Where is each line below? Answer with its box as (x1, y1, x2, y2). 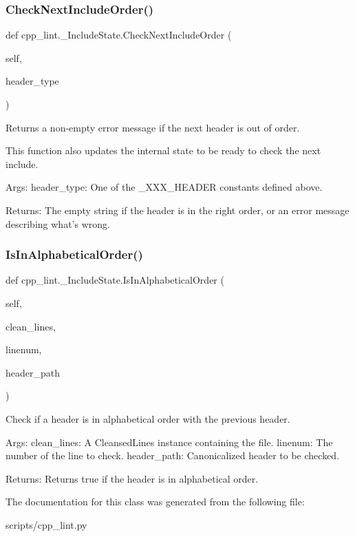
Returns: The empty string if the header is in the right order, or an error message (6, 202, 349, 217)
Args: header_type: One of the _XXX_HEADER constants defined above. (6, 180, 323, 194)
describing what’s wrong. (6, 216, 110, 231)
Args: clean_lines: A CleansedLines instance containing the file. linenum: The (6, 434, 333, 449)
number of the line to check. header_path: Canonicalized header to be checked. (6, 448, 340, 463)
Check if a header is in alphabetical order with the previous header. (6, 411, 290, 425)
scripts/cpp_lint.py (6, 517, 87, 531)
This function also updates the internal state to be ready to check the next (6, 143, 321, 158)
